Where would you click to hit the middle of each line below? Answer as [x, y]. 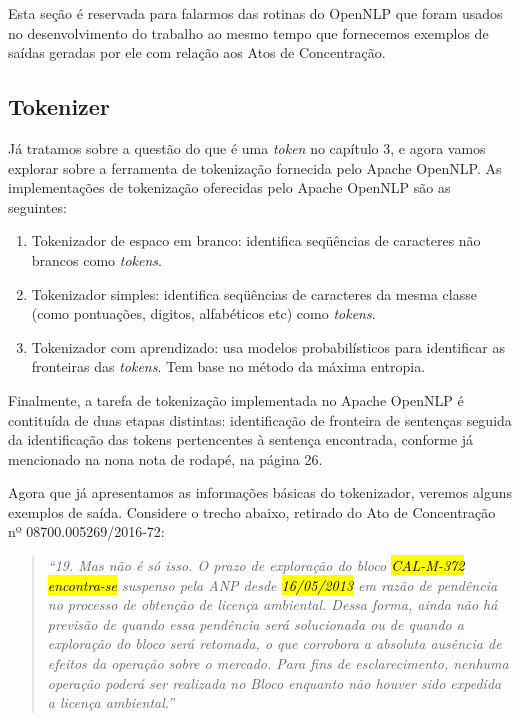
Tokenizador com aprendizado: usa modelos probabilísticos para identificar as [268, 346]
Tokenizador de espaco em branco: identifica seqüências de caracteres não [256, 240]
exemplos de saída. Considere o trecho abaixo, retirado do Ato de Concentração [252, 511]
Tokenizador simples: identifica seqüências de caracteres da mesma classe [254, 293]
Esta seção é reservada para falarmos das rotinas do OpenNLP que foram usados [255, 13]
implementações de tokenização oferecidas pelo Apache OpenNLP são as [229, 187]
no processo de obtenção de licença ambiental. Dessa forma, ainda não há [272, 604]
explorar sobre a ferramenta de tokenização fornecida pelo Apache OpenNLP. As [255, 167]
